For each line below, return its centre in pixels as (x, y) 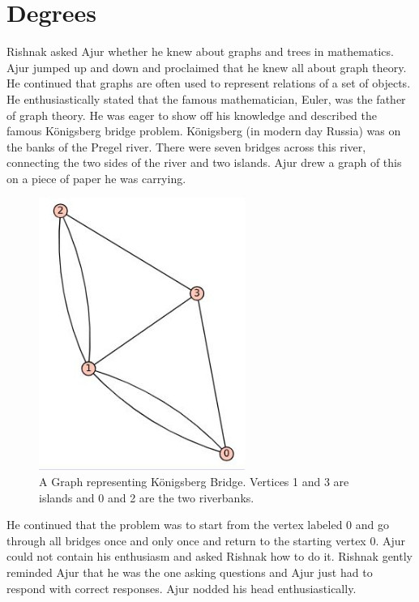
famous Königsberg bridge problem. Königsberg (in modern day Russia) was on (204, 131)
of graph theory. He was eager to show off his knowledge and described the (192, 115)
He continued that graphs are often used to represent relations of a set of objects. (209, 83)
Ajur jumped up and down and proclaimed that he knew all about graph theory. (207, 67)
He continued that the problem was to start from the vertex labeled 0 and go (198, 525)
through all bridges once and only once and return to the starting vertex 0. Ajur (206, 540)
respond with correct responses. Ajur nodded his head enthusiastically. (182, 588)
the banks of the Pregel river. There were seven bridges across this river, (186, 146)
